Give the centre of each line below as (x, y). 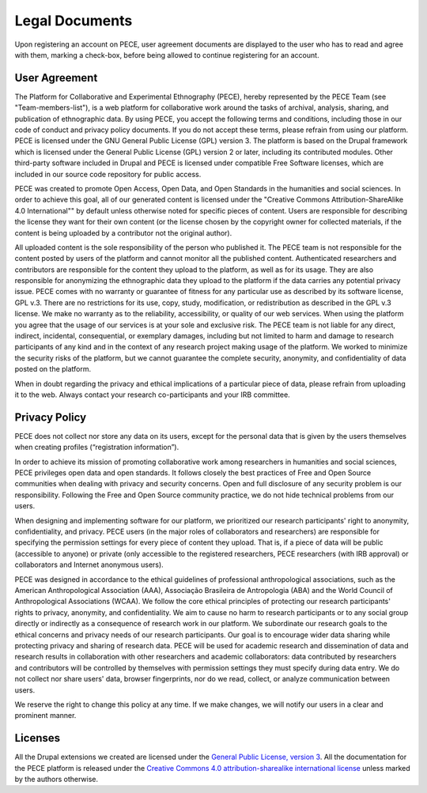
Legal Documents (74, 21)
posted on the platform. (53, 369)
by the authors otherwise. (57, 779)
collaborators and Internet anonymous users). (89, 565)
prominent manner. (45, 716)
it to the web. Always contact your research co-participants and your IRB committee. (152, 395)
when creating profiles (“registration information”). (97, 447)
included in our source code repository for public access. (108, 174)
